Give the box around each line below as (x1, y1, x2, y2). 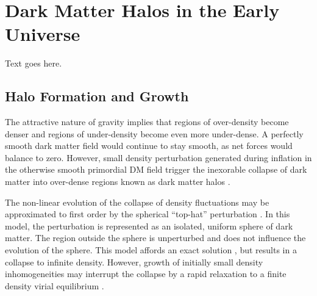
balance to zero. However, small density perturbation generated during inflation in (5, 151, 312, 164)
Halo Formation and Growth (5, 87, 189, 106)
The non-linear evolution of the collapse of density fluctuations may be (5, 195, 269, 208)
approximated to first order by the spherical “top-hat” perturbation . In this (5, 208, 290, 220)
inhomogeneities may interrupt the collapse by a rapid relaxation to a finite (5, 267, 287, 280)
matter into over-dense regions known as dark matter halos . (5, 175, 230, 188)
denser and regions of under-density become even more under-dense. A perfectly (5, 127, 304, 140)
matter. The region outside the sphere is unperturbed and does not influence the (5, 231, 306, 244)
